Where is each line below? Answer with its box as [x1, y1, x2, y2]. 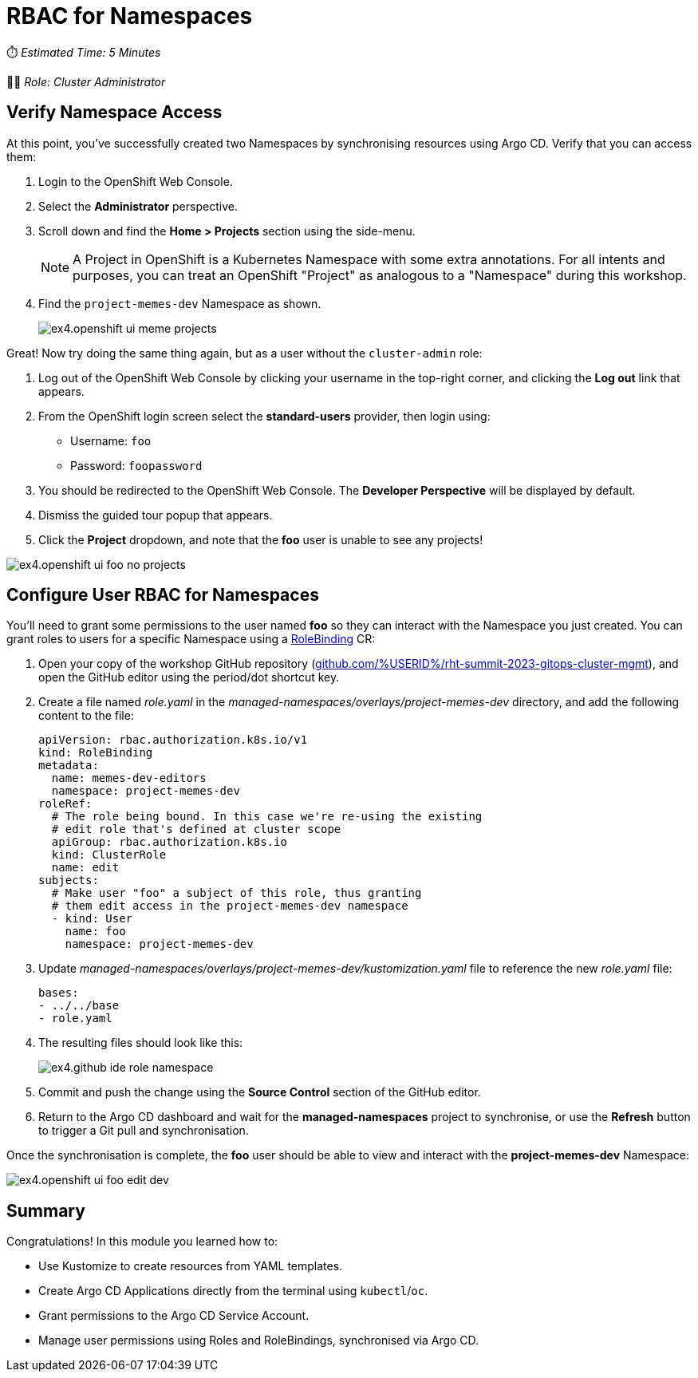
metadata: [38, 759, 99, 772]
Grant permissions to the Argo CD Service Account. [38, 1309, 310, 1323]
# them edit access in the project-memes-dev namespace [51, 899, 408, 913]
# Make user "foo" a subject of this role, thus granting [51, 886, 422, 900]
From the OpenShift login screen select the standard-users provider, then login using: [38, 409, 491, 423]
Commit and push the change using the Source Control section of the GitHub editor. [38, 1085, 481, 1100]
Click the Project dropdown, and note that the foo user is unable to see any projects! [38, 532, 483, 547]
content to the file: [38, 709, 134, 723]
